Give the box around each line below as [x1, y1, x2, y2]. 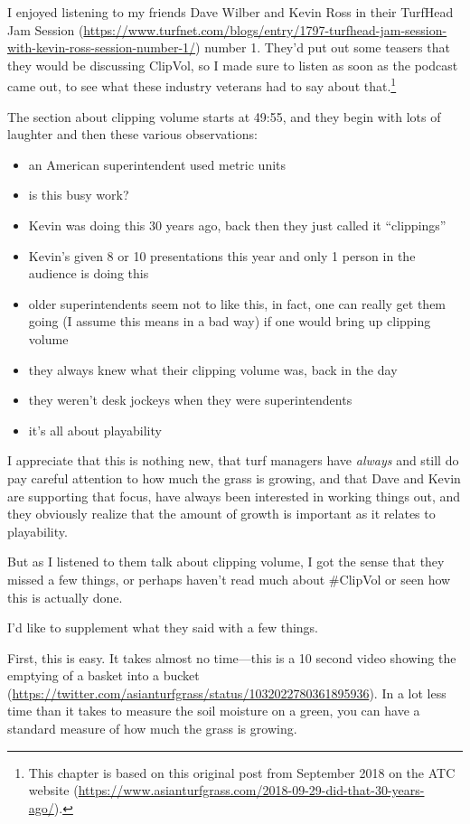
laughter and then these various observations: [7, 125, 258, 144]
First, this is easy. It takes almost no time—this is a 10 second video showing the [7, 648, 456, 667]
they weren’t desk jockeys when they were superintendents [28, 390, 352, 409]
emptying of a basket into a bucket [7, 666, 200, 685]
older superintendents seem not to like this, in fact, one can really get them [28, 294, 446, 313]
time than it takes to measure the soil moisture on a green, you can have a [7, 701, 420, 720]
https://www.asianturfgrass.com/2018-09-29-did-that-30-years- [78, 781, 425, 800]
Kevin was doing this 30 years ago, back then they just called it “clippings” [28, 216, 446, 234]
